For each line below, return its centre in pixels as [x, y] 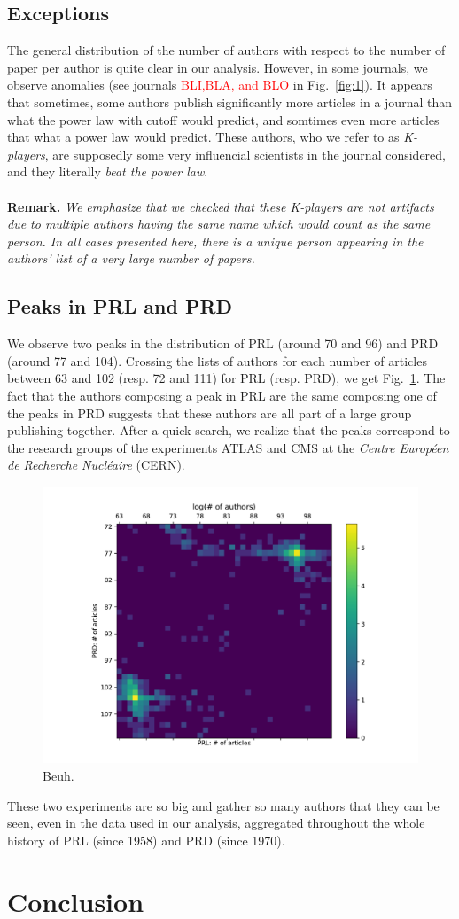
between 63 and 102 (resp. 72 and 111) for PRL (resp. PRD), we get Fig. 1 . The [226, 378]
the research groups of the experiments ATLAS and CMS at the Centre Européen [228, 447]
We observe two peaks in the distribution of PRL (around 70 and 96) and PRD [223, 343]
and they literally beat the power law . [108, 171]
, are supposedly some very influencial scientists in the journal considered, [245, 154]
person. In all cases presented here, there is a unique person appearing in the [215, 241]
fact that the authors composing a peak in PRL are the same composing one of [222, 395]
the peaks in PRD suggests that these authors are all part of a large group [210, 413]
